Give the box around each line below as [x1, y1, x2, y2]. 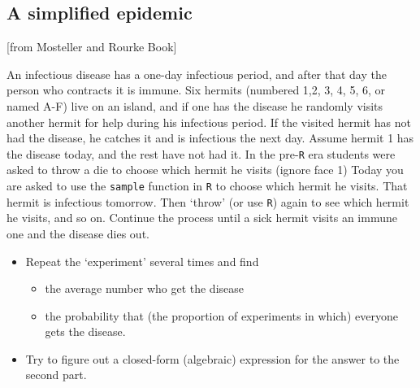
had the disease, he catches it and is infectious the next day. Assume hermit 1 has [6, 129, 414, 146]
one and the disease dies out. [6, 225, 149, 242]
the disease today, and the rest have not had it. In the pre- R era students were [6, 145, 396, 162]
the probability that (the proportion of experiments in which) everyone [45, 307, 398, 324]
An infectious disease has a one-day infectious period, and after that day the [6, 65, 387, 82]
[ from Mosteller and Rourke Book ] [6, 38, 177, 55]
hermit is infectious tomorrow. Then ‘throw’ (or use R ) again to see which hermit [6, 193, 409, 210]
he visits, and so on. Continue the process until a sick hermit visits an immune [6, 209, 397, 226]
